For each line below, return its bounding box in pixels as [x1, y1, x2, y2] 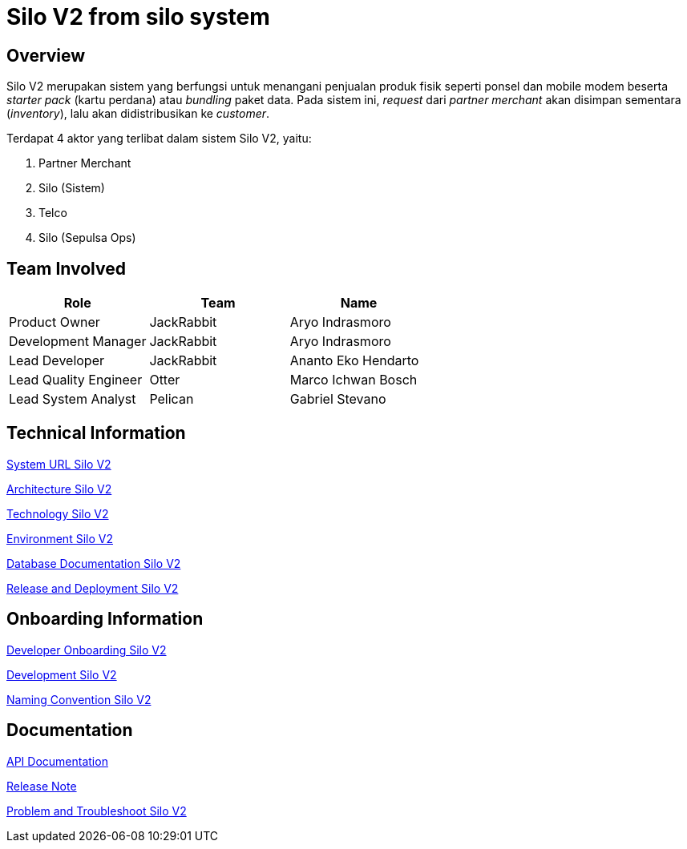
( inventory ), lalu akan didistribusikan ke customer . [6, 107, 270, 121]
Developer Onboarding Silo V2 [6, 642, 167, 657]
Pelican [149, 391, 194, 408]
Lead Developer [9, 352, 104, 369]
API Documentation [6, 754, 108, 768]
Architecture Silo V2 [6, 481, 112, 496]
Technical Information [6, 423, 186, 444]
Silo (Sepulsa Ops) [38, 231, 136, 245]
